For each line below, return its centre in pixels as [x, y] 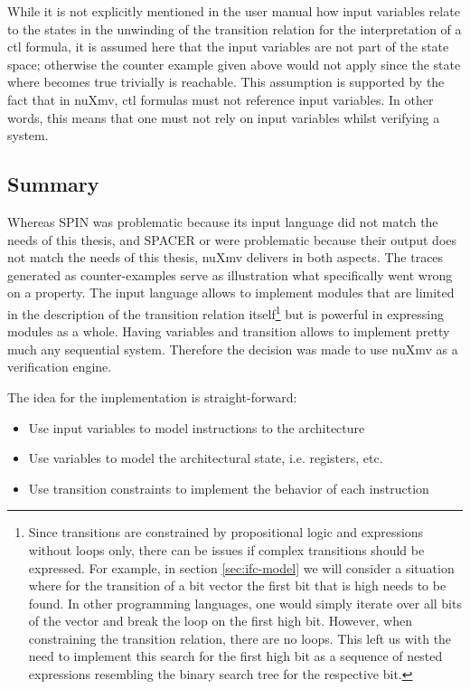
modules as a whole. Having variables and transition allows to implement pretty [229, 331]
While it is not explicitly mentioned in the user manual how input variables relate [234, 11]
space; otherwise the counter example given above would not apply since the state [234, 64]
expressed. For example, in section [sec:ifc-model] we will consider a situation [241, 567]
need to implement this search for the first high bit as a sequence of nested [235, 656]
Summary [53, 184]
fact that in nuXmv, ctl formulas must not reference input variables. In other [221, 99]
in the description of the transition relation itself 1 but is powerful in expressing [226, 312]
